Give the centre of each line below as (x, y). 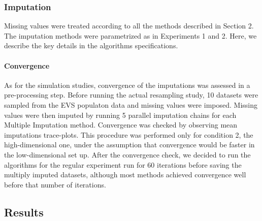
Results (24, 212)
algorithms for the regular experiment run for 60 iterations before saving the (123, 164)
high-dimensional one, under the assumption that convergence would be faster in (129, 145)
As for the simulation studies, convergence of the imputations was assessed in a (127, 85)
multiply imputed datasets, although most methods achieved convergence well (125, 175)
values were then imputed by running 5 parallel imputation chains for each (120, 115)
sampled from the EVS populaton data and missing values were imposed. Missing (131, 104)
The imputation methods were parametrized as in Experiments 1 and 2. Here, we (130, 35)
